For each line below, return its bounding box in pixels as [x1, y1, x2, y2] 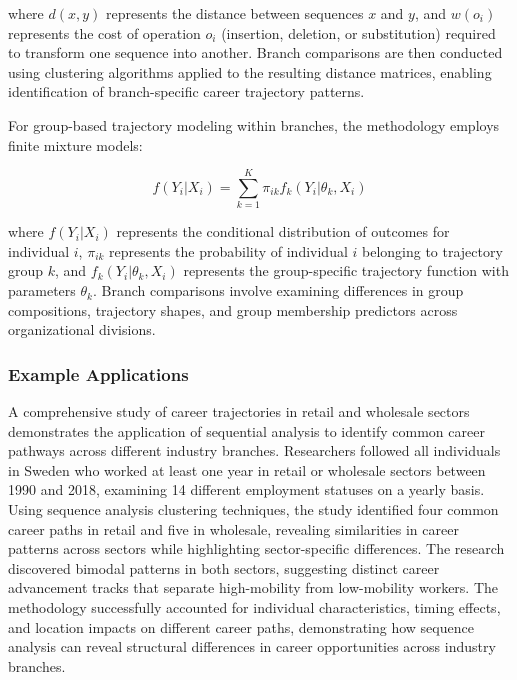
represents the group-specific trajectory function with [183, 260, 509, 281]
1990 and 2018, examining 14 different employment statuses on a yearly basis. [8, 479, 485, 500]
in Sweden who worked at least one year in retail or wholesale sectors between [8, 459, 486, 480]
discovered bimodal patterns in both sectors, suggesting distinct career [8, 557, 440, 578]
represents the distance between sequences [106, 3, 364, 23]
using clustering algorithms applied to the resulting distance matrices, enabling [8, 61, 492, 82]
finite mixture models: [8, 134, 143, 155]
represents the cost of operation [8, 22, 201, 43]
